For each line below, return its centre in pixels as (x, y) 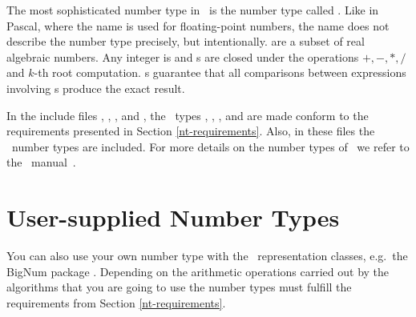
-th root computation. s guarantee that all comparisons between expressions (220, 72)
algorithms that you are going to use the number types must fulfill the (179, 287)
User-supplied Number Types (173, 217)
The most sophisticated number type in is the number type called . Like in (193, 10)
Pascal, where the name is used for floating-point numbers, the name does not (198, 25)
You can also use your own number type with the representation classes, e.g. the (207, 256)
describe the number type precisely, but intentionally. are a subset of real (186, 41)
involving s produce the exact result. (96, 88)
